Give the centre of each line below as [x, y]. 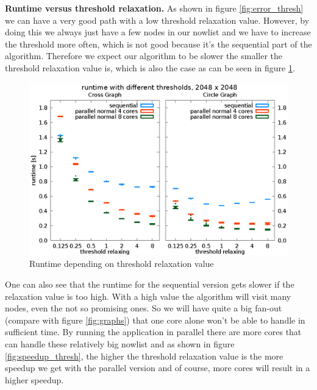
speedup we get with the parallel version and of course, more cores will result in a [158, 368]
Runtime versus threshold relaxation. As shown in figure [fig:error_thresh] [154, 8]
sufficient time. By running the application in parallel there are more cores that [153, 332]
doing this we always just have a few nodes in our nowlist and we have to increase [158, 32]
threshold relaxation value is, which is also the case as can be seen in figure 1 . [150, 67]
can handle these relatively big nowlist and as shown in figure [120, 343]
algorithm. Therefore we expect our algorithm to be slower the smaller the [144, 56]
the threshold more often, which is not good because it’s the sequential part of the [158, 44]
